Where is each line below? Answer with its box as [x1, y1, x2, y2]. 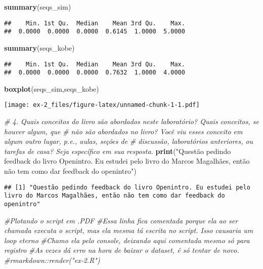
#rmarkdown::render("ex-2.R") [4, 254, 100, 265]
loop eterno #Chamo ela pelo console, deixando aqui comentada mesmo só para [4, 235, 250, 245]
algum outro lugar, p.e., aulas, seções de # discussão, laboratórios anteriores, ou [4, 136, 253, 146]
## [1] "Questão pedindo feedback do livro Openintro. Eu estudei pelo [4, 183, 250, 191]
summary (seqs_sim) [4, 2, 71, 12]
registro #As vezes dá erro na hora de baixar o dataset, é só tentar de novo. [4, 245, 239, 255]
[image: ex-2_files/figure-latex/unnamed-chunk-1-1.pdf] [4, 101, 200, 109]
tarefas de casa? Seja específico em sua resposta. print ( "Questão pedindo [4, 145, 231, 156]
